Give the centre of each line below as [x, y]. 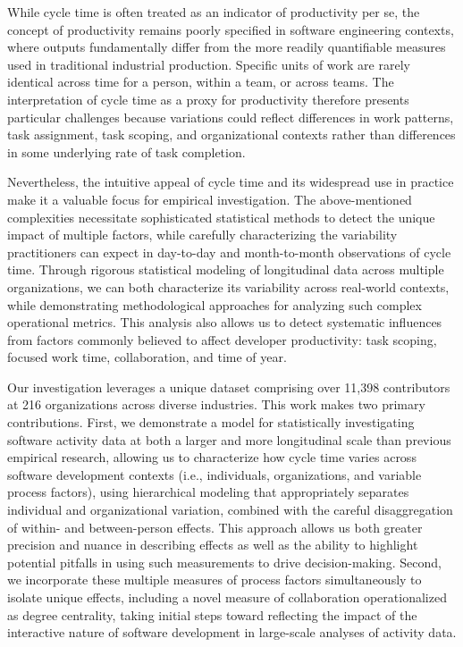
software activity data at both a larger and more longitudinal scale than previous [229, 439]
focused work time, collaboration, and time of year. [147, 357]
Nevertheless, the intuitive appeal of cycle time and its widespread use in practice [231, 182]
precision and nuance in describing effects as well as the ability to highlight [213, 545]
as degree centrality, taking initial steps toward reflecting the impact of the [212, 614]
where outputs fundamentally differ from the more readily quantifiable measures [227, 47]
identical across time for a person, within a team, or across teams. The [201, 82]
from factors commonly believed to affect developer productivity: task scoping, [222, 339]
